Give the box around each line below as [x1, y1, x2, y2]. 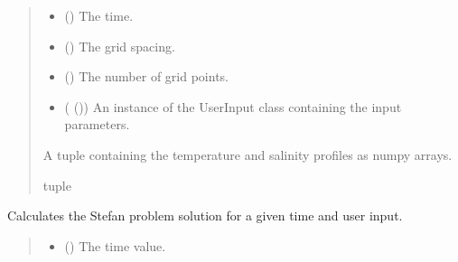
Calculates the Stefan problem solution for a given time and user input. [7, 206, 403, 225]
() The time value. [64, 236, 166, 255]
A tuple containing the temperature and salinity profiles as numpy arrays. [42, 145, 453, 164]
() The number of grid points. [64, 67, 229, 86]
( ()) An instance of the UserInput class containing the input [64, 97, 402, 116]
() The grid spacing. [64, 36, 175, 55]
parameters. [64, 115, 130, 134]
